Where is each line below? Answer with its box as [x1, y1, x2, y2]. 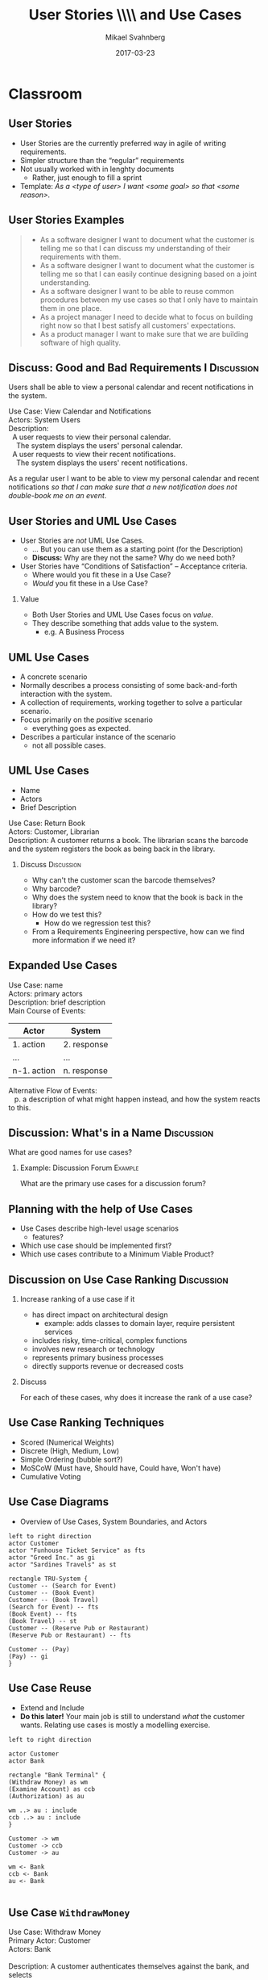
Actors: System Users [8, 415, 80, 425]
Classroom [8, 85, 83, 103]
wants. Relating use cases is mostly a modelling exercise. [19, 1720, 211, 1730]
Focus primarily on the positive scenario [19, 715, 153, 724]
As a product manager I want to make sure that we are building [39, 329, 249, 338]
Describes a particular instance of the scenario [19, 732, 176, 741]
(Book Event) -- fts [8, 1609, 78, 1618]
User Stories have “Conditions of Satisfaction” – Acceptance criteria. [19, 561, 248, 571]
